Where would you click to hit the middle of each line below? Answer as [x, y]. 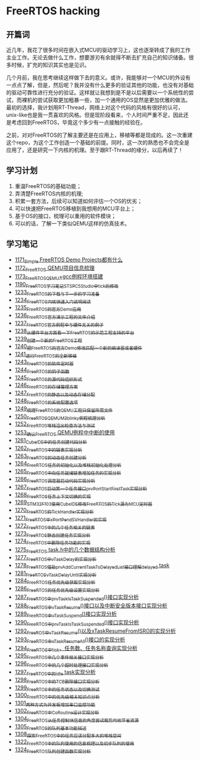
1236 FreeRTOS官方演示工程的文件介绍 [55, 316]
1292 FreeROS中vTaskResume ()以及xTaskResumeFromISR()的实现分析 [95, 632]
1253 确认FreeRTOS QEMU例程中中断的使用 [65, 433]
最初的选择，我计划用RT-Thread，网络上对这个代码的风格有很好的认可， [95, 107]
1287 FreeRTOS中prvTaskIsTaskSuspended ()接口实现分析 [77, 597]
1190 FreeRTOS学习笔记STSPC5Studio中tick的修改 [67, 285]
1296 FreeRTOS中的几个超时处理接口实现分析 [61, 664]
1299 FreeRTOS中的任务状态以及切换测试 [57, 688]
